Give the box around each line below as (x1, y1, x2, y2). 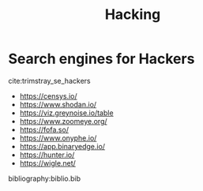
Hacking (104, 6, 161, 24)
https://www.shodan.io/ (19, 99, 97, 109)
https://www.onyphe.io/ (19, 133, 97, 143)
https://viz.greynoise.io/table (19, 108, 114, 118)
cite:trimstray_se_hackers (8, 76, 91, 85)
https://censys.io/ (19, 91, 77, 100)
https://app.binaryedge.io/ (19, 141, 105, 151)
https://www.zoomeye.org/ (19, 116, 108, 125)
